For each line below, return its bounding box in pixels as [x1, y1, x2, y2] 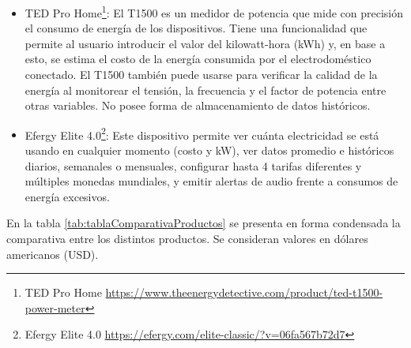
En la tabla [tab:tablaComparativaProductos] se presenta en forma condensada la [6, 215, 401, 231]
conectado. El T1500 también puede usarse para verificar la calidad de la [25, 66, 378, 83]
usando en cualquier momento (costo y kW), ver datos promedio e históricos [25, 142, 394, 159]
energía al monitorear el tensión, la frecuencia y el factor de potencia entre [25, 81, 386, 98]
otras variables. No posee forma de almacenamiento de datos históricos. [25, 97, 371, 114]
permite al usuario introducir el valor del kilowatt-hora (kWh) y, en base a [25, 35, 386, 51]
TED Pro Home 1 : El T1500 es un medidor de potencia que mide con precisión [25, 2, 403, 21]
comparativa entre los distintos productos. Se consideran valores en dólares [6, 230, 368, 247]
